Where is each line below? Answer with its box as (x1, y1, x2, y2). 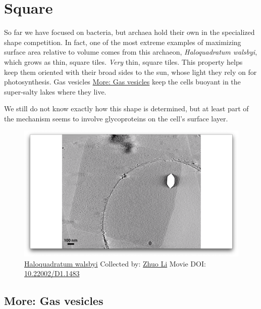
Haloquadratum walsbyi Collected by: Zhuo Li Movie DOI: (24, 258, 206, 269)
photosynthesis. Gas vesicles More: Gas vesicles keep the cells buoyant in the (4, 76, 241, 87)
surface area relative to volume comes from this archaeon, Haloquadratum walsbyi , (4, 47, 257, 57)
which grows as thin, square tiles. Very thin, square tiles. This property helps (4, 56, 243, 67)
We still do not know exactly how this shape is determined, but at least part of (4, 103, 249, 114)
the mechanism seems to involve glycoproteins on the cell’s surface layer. (4, 113, 228, 123)
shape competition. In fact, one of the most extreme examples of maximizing (4, 36, 241, 47)
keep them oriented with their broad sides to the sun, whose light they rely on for (4, 66, 257, 77)
